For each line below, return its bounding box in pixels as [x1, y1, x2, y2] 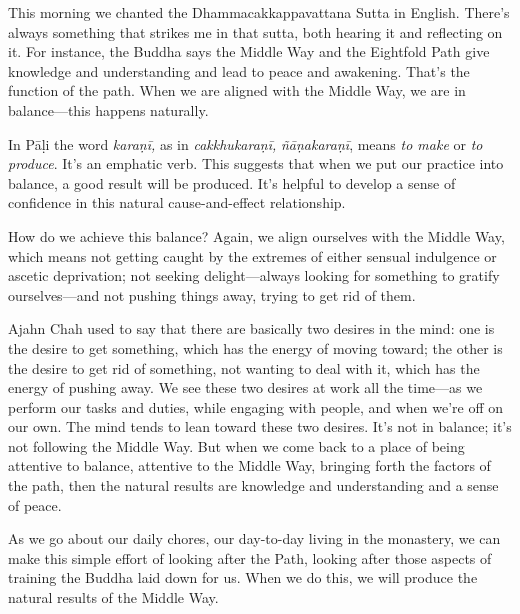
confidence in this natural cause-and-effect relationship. [8, 192, 346, 213]
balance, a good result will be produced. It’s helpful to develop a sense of [8, 172, 456, 193]
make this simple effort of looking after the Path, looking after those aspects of [8, 547, 492, 568]
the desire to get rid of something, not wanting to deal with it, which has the [8, 357, 480, 378]
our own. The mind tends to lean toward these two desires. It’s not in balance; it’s [8, 416, 512, 437]
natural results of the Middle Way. [8, 587, 219, 608]
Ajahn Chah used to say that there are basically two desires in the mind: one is [8, 318, 495, 339]
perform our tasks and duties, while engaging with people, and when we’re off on [8, 396, 504, 417]
